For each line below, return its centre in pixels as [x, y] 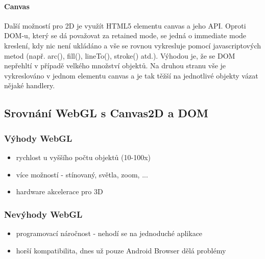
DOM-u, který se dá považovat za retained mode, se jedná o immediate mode [125, 35]
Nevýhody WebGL [43, 214]
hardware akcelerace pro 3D [59, 191]
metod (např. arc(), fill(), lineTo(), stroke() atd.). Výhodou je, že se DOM [120, 55]
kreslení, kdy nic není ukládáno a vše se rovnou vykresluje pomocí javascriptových [133, 45]
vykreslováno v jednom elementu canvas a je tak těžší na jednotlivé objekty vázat [131, 75]
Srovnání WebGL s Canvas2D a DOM [106, 113]
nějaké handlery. [30, 85]
